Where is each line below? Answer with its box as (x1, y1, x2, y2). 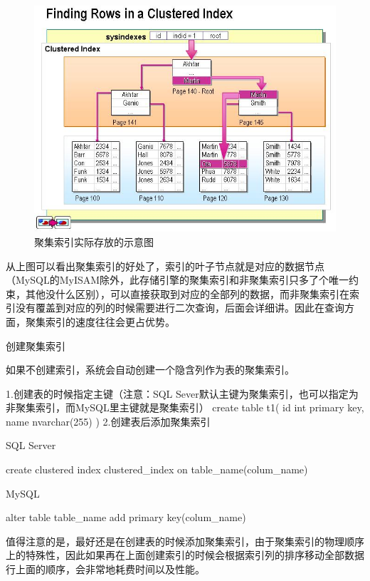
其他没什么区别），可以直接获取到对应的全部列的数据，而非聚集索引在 (25, 286, 349, 301)
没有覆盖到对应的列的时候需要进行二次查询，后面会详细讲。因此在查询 (15, 300, 344, 315)
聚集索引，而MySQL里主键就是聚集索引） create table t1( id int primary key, (15, 400, 364, 415)
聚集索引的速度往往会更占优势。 (25, 314, 175, 329)
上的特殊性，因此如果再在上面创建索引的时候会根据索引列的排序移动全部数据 (6, 547, 364, 562)
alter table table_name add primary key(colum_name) (6, 510, 246, 525)
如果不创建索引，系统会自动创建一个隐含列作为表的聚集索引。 (6, 362, 295, 377)
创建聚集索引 (6, 338, 65, 353)
